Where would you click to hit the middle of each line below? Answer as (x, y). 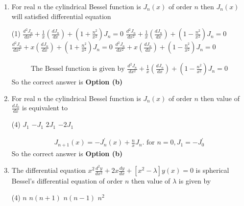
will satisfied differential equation (61, 16)
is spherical (212, 170)
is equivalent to (45, 108)
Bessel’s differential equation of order (67, 181)
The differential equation (49, 170)
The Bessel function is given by (78, 69)
